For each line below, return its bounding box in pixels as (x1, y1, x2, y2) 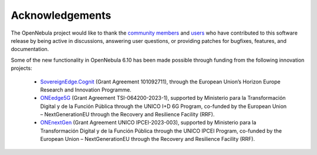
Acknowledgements (11, 9, 112, 22)
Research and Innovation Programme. (40, 86, 131, 93)
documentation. (11, 46, 49, 53)
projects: (11, 65, 32, 72)
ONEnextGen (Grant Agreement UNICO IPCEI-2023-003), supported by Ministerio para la (40, 119, 257, 126)
